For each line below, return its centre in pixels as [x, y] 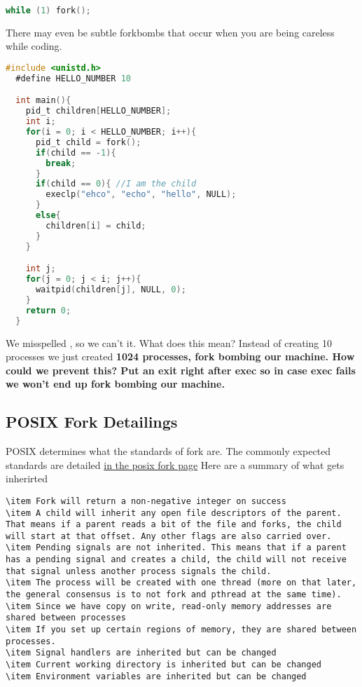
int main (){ [43, 101]
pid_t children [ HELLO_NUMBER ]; [98, 111]
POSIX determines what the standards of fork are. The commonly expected [168, 451]
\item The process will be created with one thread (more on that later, [181, 583]
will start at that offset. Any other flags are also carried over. [169, 536]
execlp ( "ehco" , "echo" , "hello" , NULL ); [141, 195]
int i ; [41, 122]
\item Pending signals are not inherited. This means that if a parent [176, 548]
